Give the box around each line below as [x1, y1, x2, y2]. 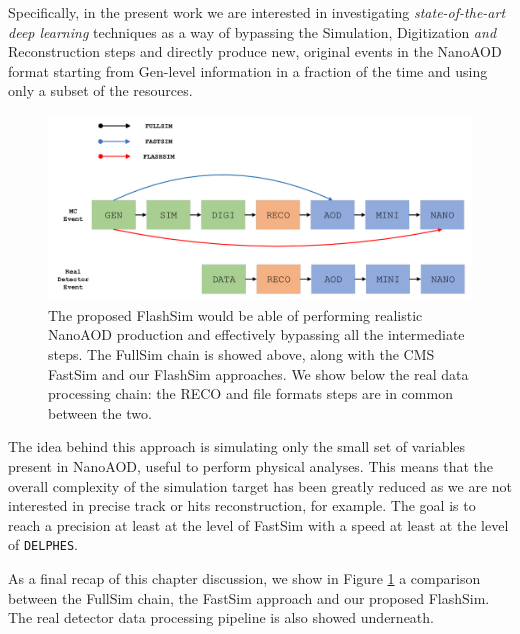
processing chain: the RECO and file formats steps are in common [48, 383, 453, 404]
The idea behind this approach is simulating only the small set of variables [8, 436, 466, 457]
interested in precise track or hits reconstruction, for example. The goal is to [8, 495, 476, 516]
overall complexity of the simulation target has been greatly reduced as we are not [8, 475, 512, 496]
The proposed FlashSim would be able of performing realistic [48, 304, 423, 325]
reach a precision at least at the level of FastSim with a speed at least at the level [8, 514, 509, 535]
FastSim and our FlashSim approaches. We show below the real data [48, 363, 469, 384]
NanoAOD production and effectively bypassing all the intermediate [48, 324, 465, 345]
